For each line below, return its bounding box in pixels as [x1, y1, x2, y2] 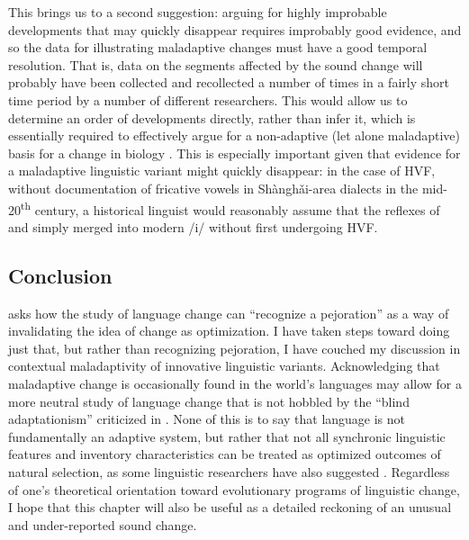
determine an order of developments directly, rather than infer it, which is [8, 108, 416, 127]
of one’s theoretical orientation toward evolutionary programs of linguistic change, [8, 480, 460, 499]
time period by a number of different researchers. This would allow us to [8, 90, 408, 109]
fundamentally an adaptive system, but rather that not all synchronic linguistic [8, 427, 446, 445]
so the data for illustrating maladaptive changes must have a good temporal [8, 38, 428, 57]
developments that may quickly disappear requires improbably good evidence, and [8, 20, 462, 39]
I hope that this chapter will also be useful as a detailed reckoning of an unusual [8, 498, 452, 517]
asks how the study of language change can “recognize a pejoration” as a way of [8, 303, 449, 322]
